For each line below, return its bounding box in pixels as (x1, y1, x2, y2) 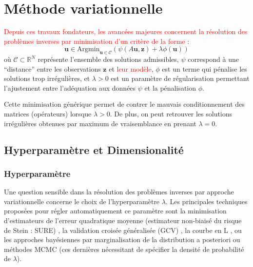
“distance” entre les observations (4, 63, 101, 74)
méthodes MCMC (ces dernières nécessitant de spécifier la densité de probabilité (4, 244, 244, 254)
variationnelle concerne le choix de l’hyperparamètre (4, 196, 160, 206)
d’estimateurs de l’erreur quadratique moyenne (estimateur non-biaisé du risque (4, 215, 242, 226)
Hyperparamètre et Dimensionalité (4, 142, 184, 157)
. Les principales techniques (165, 196, 248, 206)
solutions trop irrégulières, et (4, 73, 90, 83)
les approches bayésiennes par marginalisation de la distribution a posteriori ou (4, 234, 240, 245)
